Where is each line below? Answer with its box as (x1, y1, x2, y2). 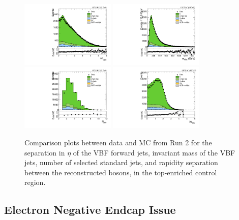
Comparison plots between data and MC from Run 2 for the (24, 137, 212, 147)
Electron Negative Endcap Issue (4, 202, 176, 217)
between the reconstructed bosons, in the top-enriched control (24, 167, 217, 177)
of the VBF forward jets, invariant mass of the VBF (73, 147, 235, 158)
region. (24, 177, 46, 187)
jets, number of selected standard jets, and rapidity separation (24, 157, 218, 168)
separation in (24, 147, 65, 158)
